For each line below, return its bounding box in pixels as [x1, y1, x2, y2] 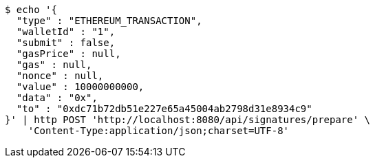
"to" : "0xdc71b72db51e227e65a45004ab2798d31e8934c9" [16, 103, 312, 114]
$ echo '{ [5, 4, 57, 15]
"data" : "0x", [16, 92, 98, 103]
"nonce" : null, [16, 70, 104, 81]
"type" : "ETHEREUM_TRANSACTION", [16, 15, 202, 26]
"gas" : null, [16, 59, 92, 70]
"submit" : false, [16, 37, 116, 48]
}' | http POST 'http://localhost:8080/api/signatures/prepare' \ [5, 114, 371, 125]
